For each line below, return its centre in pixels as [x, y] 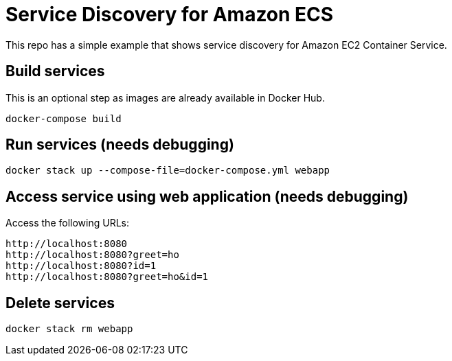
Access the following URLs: [67, 223]
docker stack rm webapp [69, 329]
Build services [55, 71]
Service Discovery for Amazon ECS [170, 14]
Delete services [60, 303]
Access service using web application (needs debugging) [207, 196]
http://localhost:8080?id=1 [81, 266]
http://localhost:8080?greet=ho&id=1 [107, 277]
